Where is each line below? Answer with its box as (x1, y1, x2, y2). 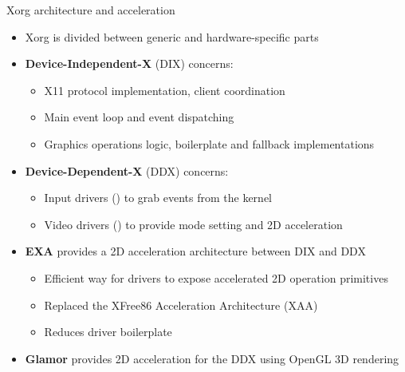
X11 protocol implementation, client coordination (44, 81, 285, 98)
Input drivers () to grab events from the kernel (44, 189, 272, 206)
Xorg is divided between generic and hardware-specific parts (25, 28, 319, 45)
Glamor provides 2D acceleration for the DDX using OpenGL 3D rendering (25, 350, 399, 366)
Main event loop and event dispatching (44, 109, 234, 125)
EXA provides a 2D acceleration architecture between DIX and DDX (25, 243, 366, 259)
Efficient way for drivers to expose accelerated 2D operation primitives (44, 269, 388, 286)
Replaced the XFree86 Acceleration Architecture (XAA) (44, 296, 318, 313)
